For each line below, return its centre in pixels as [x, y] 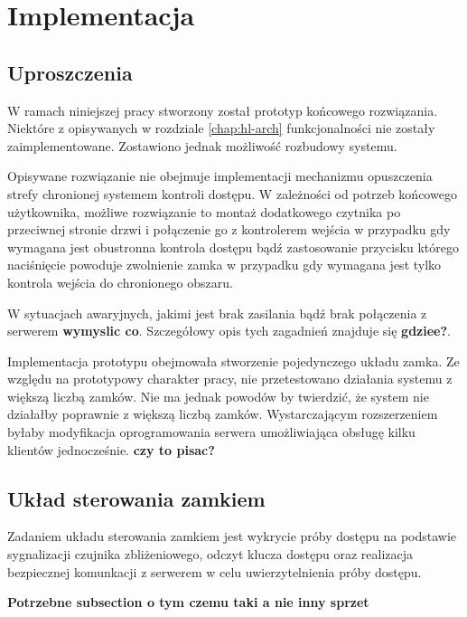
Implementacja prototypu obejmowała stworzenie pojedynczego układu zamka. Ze [233, 361]
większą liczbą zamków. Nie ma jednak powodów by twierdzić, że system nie [218, 396]
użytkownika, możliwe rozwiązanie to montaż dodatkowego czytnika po [204, 211]
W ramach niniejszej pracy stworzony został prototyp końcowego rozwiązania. [223, 110]
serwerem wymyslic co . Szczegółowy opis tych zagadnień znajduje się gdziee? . [229, 331]
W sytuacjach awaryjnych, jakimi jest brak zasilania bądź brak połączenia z [217, 313]
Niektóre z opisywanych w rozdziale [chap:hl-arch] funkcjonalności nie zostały [221, 128]
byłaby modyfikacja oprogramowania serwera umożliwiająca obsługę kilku [211, 432]
